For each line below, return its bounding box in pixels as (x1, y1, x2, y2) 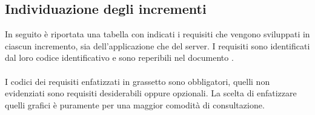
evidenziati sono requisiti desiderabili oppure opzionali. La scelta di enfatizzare (5, 87, 297, 99)
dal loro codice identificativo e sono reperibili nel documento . (5, 51, 234, 64)
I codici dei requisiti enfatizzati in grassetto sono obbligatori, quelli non (5, 75, 270, 87)
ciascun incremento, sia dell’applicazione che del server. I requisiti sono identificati (5, 39, 310, 52)
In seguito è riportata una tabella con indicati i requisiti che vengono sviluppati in (5, 28, 310, 40)
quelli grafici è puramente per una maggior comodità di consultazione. (5, 98, 265, 111)
